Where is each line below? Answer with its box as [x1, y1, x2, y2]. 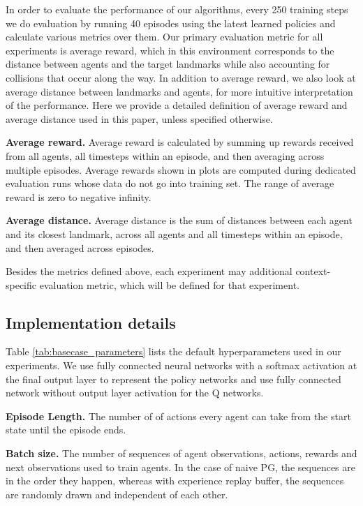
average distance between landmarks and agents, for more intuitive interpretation [6, 84, 353, 98]
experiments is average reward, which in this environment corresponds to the [6, 43, 334, 57]
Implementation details [6, 311, 176, 333]
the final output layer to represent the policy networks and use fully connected [6, 371, 341, 386]
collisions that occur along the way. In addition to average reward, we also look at [6, 70, 356, 84]
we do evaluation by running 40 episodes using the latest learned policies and [6, 15, 336, 30]
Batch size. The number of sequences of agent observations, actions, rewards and [6, 446, 357, 461]
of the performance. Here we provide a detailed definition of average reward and [6, 98, 348, 112]
